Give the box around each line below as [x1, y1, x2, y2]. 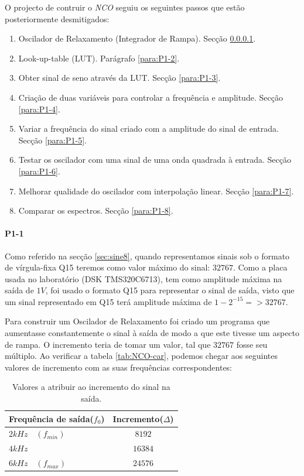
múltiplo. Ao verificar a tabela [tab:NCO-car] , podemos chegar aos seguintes [5, 350, 278, 362]
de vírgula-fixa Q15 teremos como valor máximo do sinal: [5, 261, 210, 273]
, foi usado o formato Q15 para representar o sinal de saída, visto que [45, 284, 295, 296]
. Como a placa [233, 261, 288, 273]
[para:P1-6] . [18, 165, 60, 177]
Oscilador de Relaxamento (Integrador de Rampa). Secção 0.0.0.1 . [18, 32, 256, 44]
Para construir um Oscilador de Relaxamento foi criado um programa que [5, 315, 270, 327]
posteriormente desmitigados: [5, 12, 110, 25]
